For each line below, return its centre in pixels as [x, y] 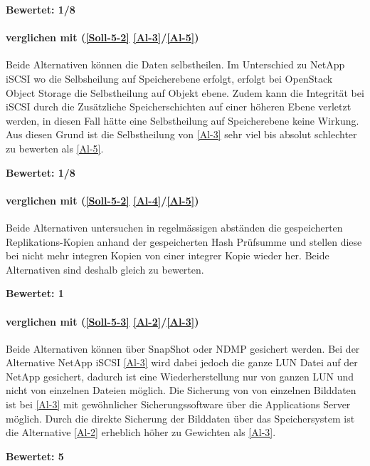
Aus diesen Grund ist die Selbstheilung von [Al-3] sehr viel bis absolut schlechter [181, 134]
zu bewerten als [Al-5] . [55, 148]
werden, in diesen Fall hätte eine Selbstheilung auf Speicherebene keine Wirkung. [183, 120]
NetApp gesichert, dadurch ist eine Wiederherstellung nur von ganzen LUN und [180, 376]
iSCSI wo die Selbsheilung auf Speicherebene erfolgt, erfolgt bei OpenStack [169, 78]
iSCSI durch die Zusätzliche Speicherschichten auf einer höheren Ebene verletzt [179, 107]
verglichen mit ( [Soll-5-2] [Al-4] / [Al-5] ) [102, 200]
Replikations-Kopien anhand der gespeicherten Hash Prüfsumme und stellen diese [184, 241]
